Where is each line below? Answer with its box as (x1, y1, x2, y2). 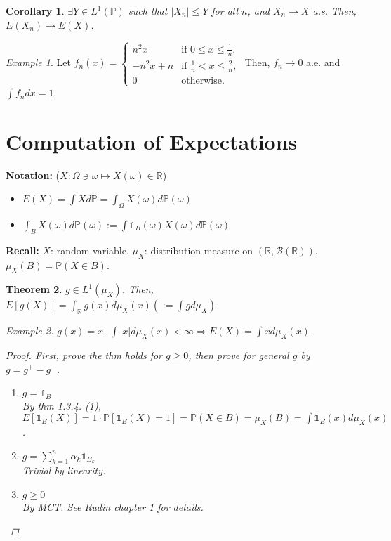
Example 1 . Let (6, 55, 71, 70)
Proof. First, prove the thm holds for (6, 347, 162, 362)
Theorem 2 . (6, 282, 62, 296)
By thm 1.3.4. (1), (22, 398, 102, 412)
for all (211, 4, 239, 18)
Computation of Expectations (6, 126, 298, 155)
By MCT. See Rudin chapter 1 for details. (22, 499, 204, 514)
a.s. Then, (312, 4, 357, 18)
